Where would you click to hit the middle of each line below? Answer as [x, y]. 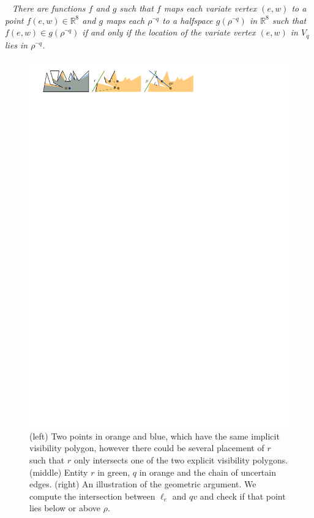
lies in [17, 44]
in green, [114, 472]
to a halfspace [188, 20]
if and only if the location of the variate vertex [169, 32]
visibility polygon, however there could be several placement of [147, 448]
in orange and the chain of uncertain [207, 472]
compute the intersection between [92, 496]
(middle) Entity [59, 472]
